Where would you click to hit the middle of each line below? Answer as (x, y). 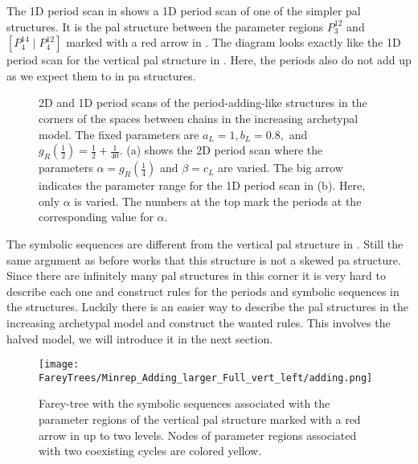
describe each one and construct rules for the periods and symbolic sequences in (203, 291)
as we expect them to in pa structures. (101, 75)
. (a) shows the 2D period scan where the (221, 150)
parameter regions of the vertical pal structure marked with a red (200, 419)
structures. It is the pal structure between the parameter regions (165, 26)
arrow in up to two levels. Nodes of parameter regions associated (198, 435)
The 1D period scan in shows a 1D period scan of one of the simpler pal (184, 10)
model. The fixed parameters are (119, 134)
